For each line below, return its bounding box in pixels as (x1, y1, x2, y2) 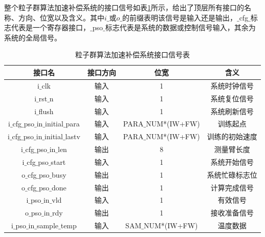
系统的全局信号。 (4, 32, 61, 42)
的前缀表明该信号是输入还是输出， (122, 12, 237, 23)
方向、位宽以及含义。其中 (18, 12, 104, 23)
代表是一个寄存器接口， (11, 22, 90, 33)
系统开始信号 (210, 156, 254, 167)
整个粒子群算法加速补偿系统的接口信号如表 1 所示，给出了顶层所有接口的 (4, 2, 244, 12)
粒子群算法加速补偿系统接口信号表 (75, 49, 190, 60)
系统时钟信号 (210, 80, 254, 91)
